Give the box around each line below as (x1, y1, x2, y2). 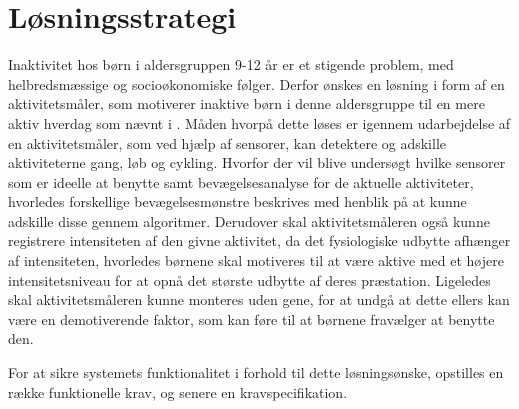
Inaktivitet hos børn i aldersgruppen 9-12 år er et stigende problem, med (8, 54, 454, 75)
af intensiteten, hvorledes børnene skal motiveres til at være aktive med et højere (8, 250, 504, 271)
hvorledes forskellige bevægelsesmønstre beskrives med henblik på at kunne (8, 191, 467, 212)
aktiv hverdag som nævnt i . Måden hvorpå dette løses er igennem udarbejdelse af (8, 112, 511, 133)
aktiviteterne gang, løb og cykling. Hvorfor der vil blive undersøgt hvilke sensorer (8, 152, 506, 173)
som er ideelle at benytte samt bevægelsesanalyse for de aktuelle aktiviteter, (8, 171, 474, 192)
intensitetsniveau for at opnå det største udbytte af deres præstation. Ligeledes (8, 269, 491, 290)
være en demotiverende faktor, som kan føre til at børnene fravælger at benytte (8, 308, 495, 329)
